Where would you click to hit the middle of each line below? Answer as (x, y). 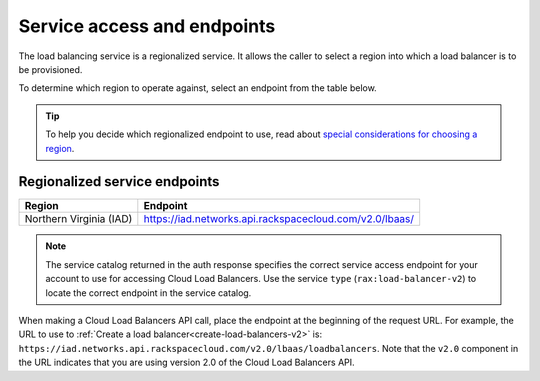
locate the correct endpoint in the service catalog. (148, 292)
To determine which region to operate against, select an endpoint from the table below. (197, 88)
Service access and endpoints (147, 26)
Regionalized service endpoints (119, 181)
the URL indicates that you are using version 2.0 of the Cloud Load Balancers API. (186, 362)
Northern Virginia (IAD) (78, 219)
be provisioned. (50, 69)
